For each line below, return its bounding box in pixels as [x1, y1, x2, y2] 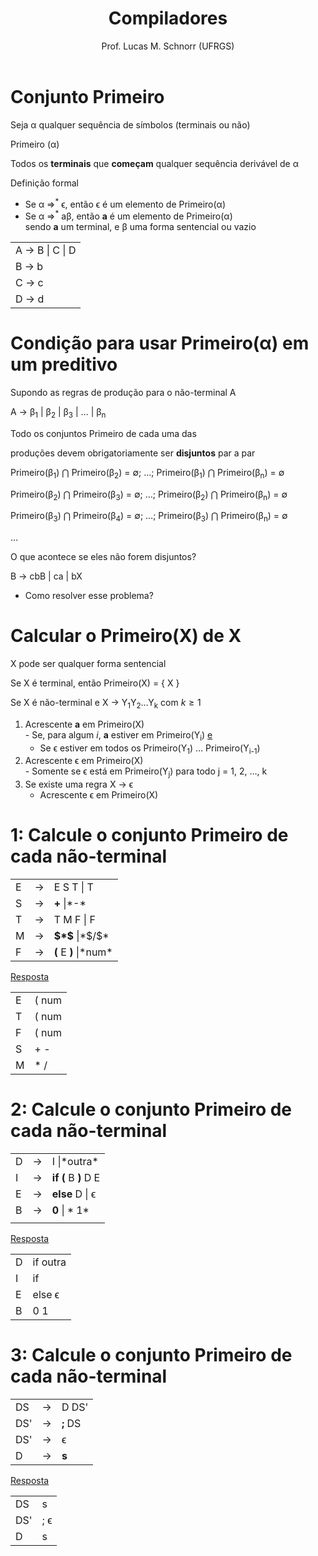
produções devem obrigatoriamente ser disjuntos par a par [10, 447, 256, 459]
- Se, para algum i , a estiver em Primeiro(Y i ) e [24, 728, 213, 743]
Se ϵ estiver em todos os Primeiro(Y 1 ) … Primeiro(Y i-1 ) [39, 742, 261, 756]
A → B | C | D [15, 243, 77, 257]
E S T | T [53, 880, 94, 894]
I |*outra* [51, 1155, 99, 1169]
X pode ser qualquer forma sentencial [10, 658, 167, 670]
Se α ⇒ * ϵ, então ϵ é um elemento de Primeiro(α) [24, 196, 226, 210]
